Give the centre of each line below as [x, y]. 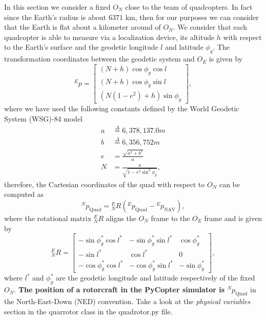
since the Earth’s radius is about [55, 17]
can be [229, 184]
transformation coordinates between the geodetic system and [99, 59]
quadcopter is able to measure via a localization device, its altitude [109, 37]
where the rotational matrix [48, 218]
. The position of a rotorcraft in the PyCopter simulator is [119, 289]
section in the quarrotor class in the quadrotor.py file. [88, 311]
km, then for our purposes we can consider [192, 17]
